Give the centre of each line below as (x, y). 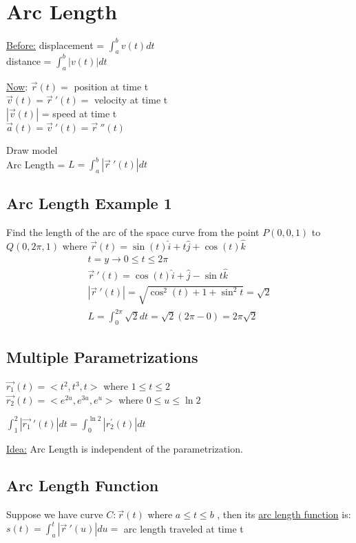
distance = (29, 60)
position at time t (111, 86)
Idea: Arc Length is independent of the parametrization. (125, 448)
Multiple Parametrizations (102, 357)
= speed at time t (79, 113)
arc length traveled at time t (184, 528)
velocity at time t (131, 100)
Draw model (32, 150)
